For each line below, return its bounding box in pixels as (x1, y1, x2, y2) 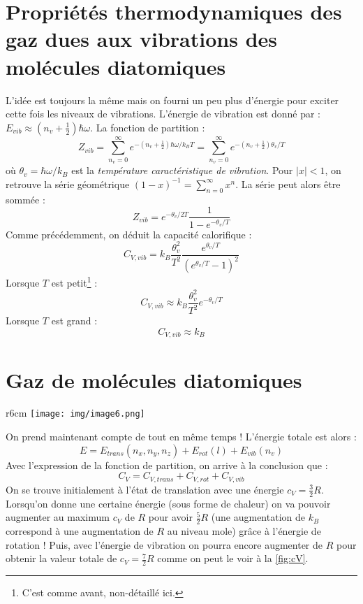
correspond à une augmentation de (6, 523, 154, 538)
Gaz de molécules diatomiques (6, 365, 302, 394)
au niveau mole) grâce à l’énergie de (167, 523, 321, 538)
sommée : (6, 192, 45, 206)
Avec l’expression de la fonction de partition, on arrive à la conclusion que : (6, 457, 328, 472)
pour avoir (148, 510, 193, 524)
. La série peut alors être (235, 176, 341, 191)
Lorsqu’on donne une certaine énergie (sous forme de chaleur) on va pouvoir (6, 496, 331, 510)
